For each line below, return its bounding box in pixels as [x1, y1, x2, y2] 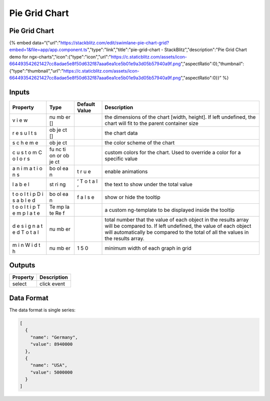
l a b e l [12, 181, 29, 188]
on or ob [49, 152, 69, 159]
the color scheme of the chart [104, 139, 175, 146]
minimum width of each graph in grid [104, 244, 192, 251]
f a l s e [77, 193, 94, 200]
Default [77, 101, 95, 108]
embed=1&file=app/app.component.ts [9, 47, 87, 53]
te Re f [49, 209, 65, 216]
